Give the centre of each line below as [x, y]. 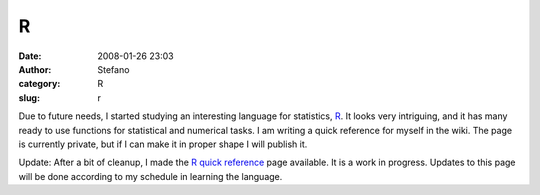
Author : [35, 69]
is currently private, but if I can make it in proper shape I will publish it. [163, 144]
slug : [29, 97]
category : [39, 84]
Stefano [113, 69]
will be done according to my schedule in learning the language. [150, 176]
